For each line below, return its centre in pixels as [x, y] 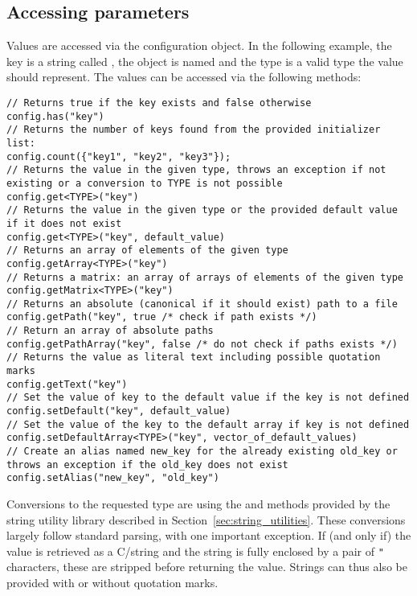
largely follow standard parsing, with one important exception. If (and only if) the [209, 535]
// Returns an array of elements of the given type [147, 251]
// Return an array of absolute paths [110, 331]
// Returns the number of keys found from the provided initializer [194, 130]
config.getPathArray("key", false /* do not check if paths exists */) [202, 344]
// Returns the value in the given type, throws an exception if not [196, 170]
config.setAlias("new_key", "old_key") [113, 478]
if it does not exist [64, 223]
